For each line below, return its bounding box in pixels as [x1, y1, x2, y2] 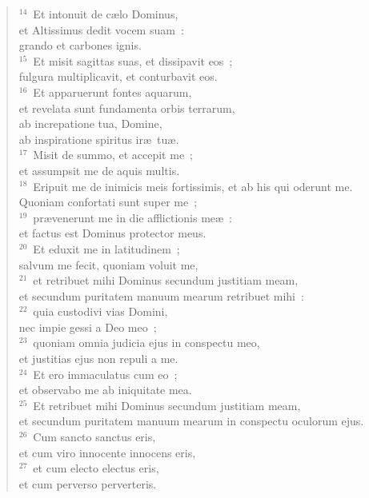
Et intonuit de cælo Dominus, [33, 6, 178, 22]
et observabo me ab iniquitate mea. [18, 381, 192, 398]
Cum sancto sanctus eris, [33, 428, 156, 445]
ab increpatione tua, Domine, [18, 115, 162, 132]
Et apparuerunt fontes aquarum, [33, 83, 192, 100]
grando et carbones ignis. [18, 37, 142, 54]
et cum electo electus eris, [33, 460, 159, 476]
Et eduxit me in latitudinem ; [33, 240, 180, 257]
